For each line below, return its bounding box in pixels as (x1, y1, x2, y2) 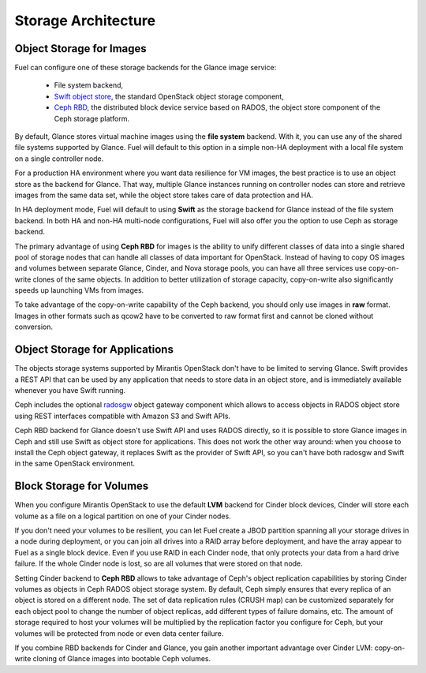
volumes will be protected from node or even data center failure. (14, 628, 224, 638)
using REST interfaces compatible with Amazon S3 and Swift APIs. (14, 411, 231, 421)
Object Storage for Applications (14, 343, 174, 357)
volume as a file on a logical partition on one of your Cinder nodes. (14, 511, 232, 521)
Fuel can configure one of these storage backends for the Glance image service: (14, 63, 277, 73)
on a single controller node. (14, 154, 104, 163)
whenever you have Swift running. (14, 385, 126, 394)
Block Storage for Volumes (14, 480, 149, 493)
